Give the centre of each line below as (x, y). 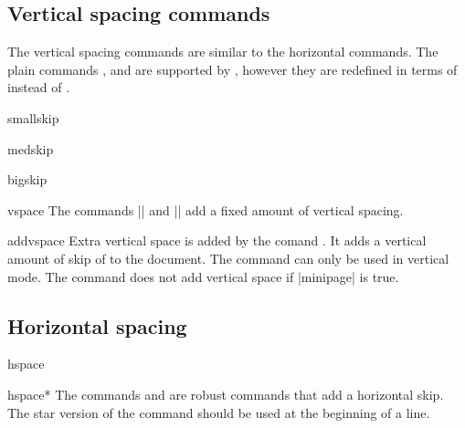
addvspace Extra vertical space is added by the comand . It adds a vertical (217, 240)
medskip (31, 148)
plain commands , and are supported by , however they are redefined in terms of (232, 69)
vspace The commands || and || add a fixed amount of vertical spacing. (206, 209)
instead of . (39, 87)
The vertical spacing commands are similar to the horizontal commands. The (223, 52)
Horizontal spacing (97, 325)
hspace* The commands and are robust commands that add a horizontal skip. (226, 394)
